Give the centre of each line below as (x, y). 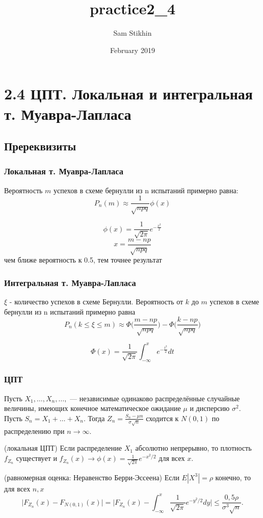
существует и (36, 458)
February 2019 (133, 50)
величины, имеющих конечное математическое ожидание (93, 408)
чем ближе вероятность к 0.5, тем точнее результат (83, 260)
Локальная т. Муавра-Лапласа (64, 171)
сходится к (162, 418)
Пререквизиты (40, 146)
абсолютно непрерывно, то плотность (193, 448)
